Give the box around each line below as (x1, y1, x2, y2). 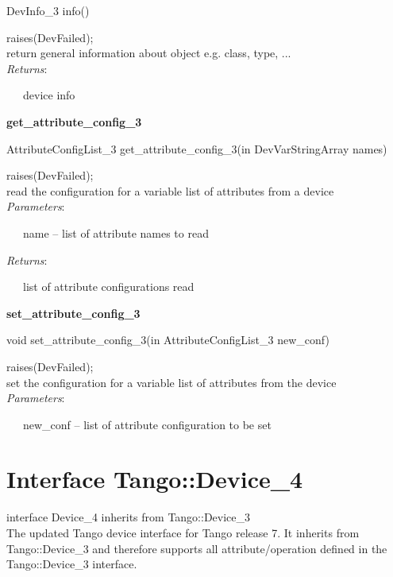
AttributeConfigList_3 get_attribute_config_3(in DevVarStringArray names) (6, 140, 387, 157)
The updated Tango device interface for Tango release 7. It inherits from (6, 525, 360, 540)
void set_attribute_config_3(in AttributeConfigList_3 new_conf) (6, 331, 329, 348)
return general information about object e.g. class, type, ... (6, 45, 291, 61)
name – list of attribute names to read (22, 224, 209, 241)
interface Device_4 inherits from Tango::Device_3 (6, 509, 251, 525)
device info (22, 87, 75, 103)
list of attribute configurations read (22, 278, 195, 295)
